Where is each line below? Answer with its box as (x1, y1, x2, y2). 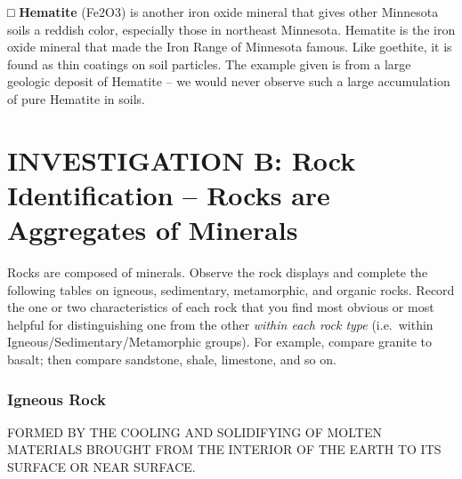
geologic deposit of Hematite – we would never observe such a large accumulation (7, 72, 450, 91)
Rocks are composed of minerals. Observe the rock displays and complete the (7, 263, 428, 282)
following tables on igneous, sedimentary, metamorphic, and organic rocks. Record (7, 280, 455, 299)
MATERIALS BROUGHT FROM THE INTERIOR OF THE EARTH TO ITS (7, 440, 442, 459)
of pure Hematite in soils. (7, 89, 145, 108)
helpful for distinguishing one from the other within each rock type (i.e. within (7, 315, 434, 333)
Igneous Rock (7, 387, 106, 410)
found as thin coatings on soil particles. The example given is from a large (7, 54, 411, 73)
